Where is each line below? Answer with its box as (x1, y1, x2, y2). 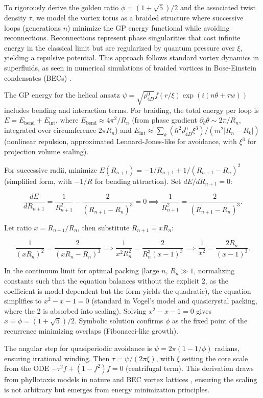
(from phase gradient (132, 114, 197, 125)
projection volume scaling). (4, 146, 89, 156)
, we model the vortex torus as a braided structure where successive (32, 12, 244, 22)
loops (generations (4, 22, 61, 33)
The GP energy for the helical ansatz (4, 89, 120, 100)
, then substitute (77, 222, 130, 232)
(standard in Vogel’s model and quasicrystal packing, (91, 295, 257, 306)
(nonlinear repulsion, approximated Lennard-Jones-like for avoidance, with (4, 136, 237, 147)
